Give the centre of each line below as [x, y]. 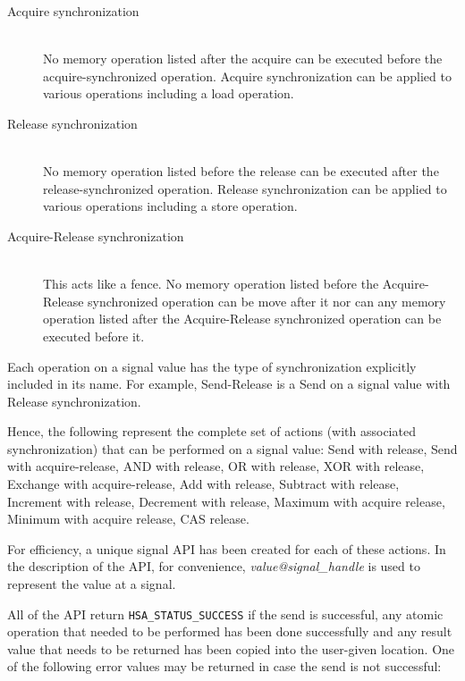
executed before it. [94, 336]
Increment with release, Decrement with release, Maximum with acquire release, [226, 501]
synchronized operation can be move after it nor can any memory [267, 301]
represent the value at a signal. [92, 584]
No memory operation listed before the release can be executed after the [241, 171]
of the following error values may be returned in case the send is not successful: [224, 666]
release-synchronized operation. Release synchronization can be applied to [245, 188]
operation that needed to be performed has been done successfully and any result [230, 631]
